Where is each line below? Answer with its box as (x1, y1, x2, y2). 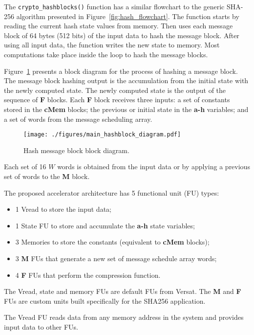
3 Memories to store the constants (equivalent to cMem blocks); (15, 237, 210, 247)
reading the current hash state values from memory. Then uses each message (4, 21, 233, 31)
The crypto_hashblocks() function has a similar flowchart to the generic (4, 1, 225, 11)
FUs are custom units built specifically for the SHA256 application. (4, 295, 206, 306)
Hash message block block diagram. (23, 145, 129, 155)
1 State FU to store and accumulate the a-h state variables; (15, 220, 195, 230)
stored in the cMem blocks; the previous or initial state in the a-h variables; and (4, 104, 249, 114)
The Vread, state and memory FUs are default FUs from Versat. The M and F (4, 286, 241, 296)
